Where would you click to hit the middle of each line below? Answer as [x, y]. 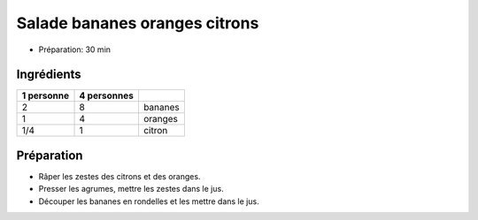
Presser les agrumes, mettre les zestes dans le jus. [131, 189]
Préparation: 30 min [74, 49]
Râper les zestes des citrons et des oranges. [119, 176]
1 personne [46, 95]
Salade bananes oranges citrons [138, 23]
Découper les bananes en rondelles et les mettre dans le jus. [149, 201]
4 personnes [107, 95]
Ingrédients [49, 75]
